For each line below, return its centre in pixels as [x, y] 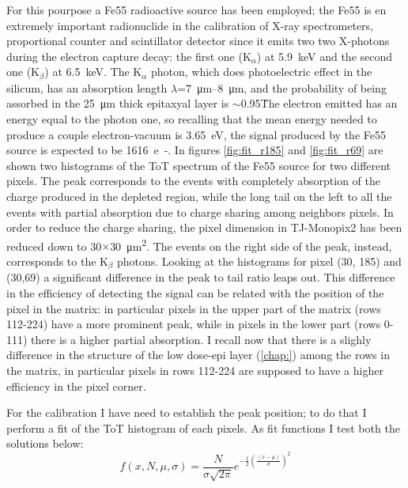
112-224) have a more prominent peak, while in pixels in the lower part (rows [194, 324]
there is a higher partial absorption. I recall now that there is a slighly [201, 339]
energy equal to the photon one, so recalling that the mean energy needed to [192, 119]
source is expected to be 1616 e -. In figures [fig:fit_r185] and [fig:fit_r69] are [195, 150]
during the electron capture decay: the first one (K [129, 56]
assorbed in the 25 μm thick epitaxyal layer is [118, 103]
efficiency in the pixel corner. [76, 386]
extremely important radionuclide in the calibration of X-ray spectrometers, [190, 25]
